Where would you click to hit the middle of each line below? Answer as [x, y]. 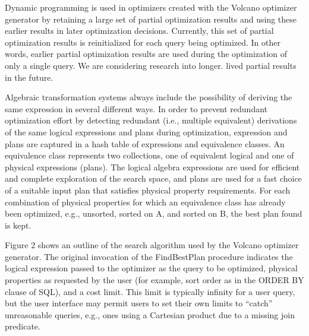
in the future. [29, 77]
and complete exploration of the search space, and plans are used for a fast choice [153, 178]
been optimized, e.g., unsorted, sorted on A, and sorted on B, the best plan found [154, 213]
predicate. [23, 326]
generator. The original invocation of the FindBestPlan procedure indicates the [149, 256]
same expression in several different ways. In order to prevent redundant [136, 108]
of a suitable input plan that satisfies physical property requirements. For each [148, 190]
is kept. [18, 225]
